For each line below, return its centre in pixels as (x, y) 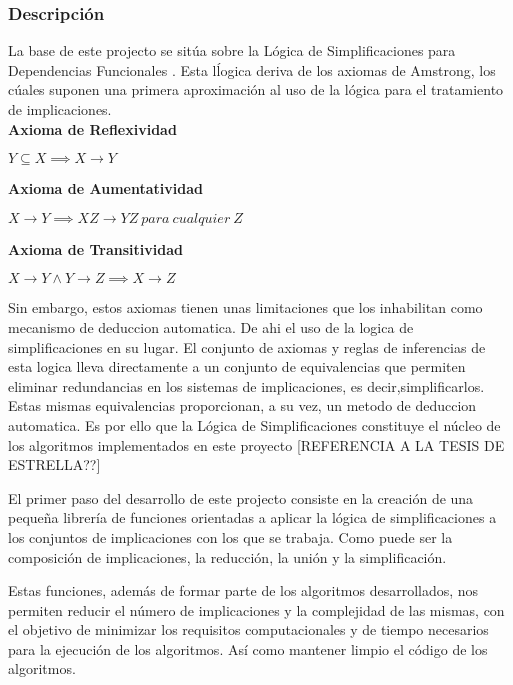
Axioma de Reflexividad (92, 128)
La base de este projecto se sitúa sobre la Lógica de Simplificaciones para (232, 50)
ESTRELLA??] (54, 464)
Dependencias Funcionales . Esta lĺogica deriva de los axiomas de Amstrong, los (252, 69)
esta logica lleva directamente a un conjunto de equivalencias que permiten (237, 366)
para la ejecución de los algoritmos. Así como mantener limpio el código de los (248, 648)
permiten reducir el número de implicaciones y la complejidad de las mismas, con (256, 609)
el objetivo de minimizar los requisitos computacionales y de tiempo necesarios (248, 629)
